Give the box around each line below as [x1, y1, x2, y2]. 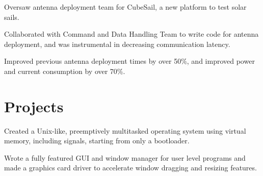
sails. [4, 11, 19, 22]
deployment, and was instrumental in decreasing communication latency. [4, 38, 230, 49]
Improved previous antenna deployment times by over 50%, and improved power [4, 56, 255, 66]
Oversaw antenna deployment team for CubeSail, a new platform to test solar [4, 2, 247, 12]
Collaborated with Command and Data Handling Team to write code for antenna [4, 29, 259, 39]
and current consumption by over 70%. [4, 65, 125, 76]
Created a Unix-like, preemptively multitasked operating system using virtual [4, 125, 246, 136]
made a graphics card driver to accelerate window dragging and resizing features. [4, 162, 257, 173]
